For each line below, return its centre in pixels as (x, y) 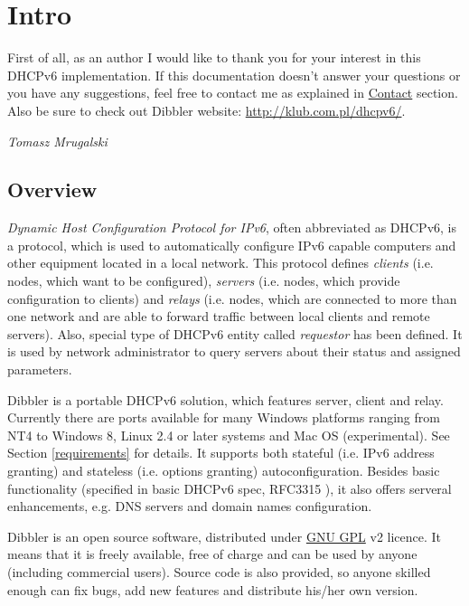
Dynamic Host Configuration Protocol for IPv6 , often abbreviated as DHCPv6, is (232, 227)
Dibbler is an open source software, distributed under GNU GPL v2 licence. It (225, 536)
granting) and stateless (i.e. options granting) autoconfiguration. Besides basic (224, 471)
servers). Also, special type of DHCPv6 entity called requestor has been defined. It (235, 333)
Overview (52, 189)
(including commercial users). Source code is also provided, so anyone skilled (219, 571)
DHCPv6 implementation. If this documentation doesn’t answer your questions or (234, 75)
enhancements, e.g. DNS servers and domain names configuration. (190, 506)
